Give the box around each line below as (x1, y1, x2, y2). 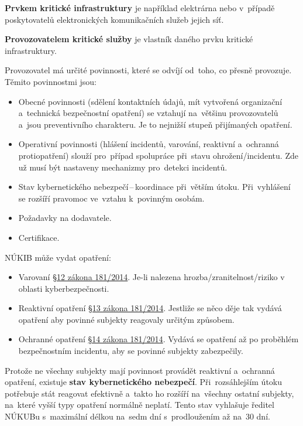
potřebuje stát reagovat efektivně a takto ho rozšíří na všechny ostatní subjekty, (5, 387, 294, 399)
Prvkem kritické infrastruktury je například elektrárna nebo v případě (5, 2, 275, 13)
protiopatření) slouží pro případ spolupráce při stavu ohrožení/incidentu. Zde (18, 149, 298, 161)
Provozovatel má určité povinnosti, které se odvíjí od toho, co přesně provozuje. (5, 64, 292, 76)
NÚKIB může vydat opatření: (5, 251, 111, 263)
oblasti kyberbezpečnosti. (18, 282, 109, 294)
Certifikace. (18, 231, 60, 243)
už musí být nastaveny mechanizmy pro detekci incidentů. (18, 161, 228, 173)
